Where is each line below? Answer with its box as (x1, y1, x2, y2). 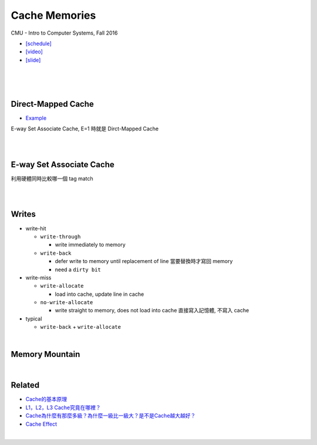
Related (11, 380, 40, 390)
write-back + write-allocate (40, 323, 122, 331)
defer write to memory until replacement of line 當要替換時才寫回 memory (55, 258, 233, 265)
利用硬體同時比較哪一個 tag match (11, 175, 93, 182)
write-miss (25, 274, 52, 281)
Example (25, 114, 47, 122)
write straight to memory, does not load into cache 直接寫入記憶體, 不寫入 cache (55, 307, 249, 314)
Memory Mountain (11, 349, 80, 359)
